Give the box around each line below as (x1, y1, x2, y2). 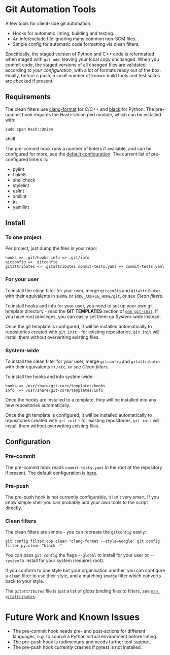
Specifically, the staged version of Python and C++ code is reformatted (5, 51, 155, 57)
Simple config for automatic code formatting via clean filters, (12, 41, 140, 47)
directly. (5, 505, 22, 511)
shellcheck (12, 177, 36, 183)
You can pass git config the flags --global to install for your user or (5, 552, 149, 558)
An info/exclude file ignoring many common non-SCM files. (12, 36, 137, 42)
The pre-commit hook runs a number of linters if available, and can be (5, 145, 152, 151)
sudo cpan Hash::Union (5, 127, 53, 132)
